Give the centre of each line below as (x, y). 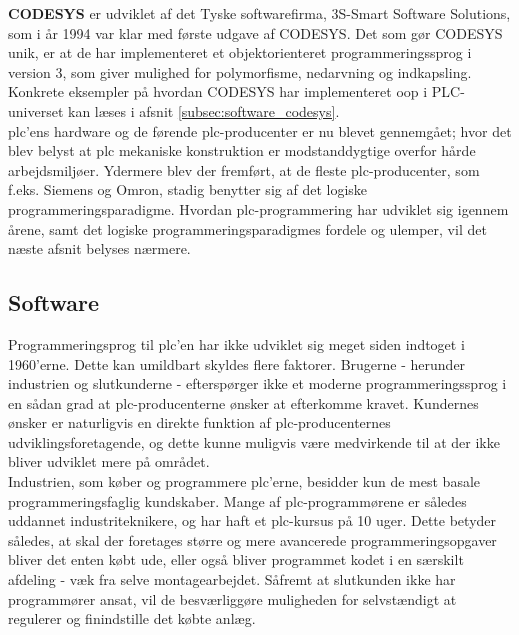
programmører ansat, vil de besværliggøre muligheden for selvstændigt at (232, 598)
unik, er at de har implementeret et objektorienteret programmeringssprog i (240, 52)
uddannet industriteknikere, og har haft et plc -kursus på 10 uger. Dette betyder (252, 520)
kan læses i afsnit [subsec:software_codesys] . (204, 110)
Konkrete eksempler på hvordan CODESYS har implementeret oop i (218, 91)
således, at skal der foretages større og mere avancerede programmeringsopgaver (252, 539)
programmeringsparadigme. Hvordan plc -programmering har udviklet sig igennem (258, 208)
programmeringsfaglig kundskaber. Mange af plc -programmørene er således (237, 500)
